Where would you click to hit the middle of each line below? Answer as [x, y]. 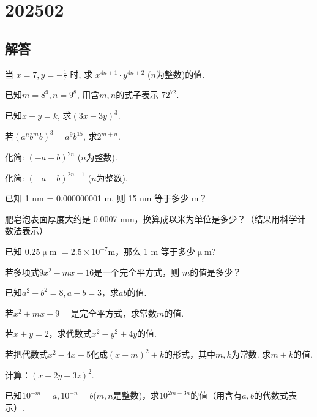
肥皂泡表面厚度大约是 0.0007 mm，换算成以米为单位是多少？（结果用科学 [151, 218]
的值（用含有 [216, 395]
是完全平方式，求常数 [114, 313]
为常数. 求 [251, 354]
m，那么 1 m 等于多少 [151, 251]
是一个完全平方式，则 [137, 272]
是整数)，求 [136, 395]
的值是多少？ [216, 272]
